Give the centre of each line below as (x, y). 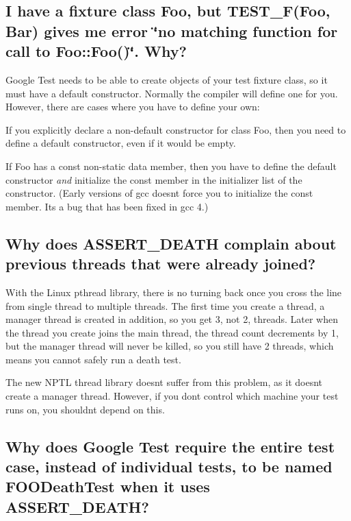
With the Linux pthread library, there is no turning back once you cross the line (174, 292)
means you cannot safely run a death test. (93, 359)
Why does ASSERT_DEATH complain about (171, 243)
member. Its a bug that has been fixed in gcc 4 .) (107, 206)
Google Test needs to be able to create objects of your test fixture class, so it (167, 79)
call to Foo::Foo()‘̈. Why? (96, 51)
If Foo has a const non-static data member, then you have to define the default (171, 166)
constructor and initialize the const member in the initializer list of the (154, 179)
